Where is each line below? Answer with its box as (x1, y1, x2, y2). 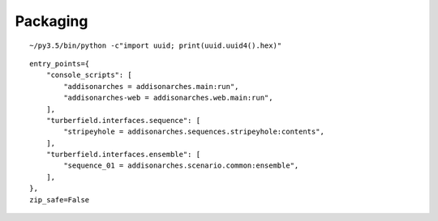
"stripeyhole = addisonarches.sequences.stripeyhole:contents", (63, 127, 324, 137)
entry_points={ (29, 59, 90, 68)
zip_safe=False (29, 195, 90, 204)
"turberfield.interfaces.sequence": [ (45, 116, 201, 125)
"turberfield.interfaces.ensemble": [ (45, 150, 201, 159)
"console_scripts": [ (45, 70, 133, 80)
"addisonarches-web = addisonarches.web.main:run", (63, 93, 273, 103)
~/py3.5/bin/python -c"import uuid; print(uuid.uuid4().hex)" (29, 40, 282, 50)
